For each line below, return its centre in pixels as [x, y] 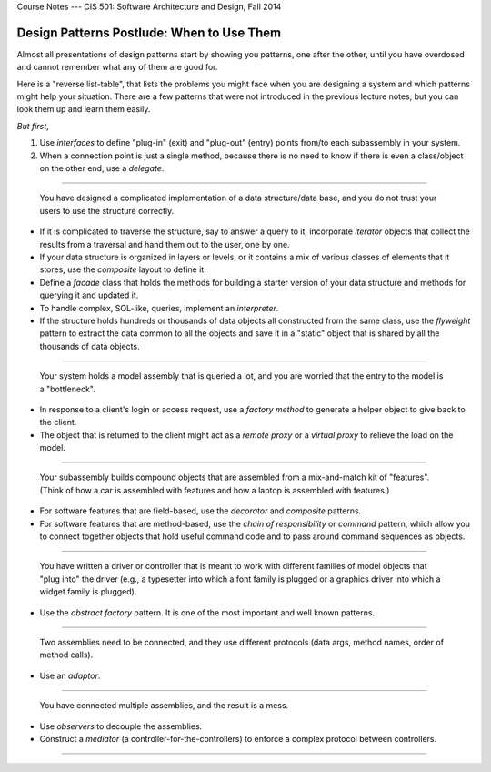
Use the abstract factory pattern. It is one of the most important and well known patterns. [207, 612]
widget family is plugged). [88, 592]
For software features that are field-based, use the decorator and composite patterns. [200, 511]
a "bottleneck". [67, 389]
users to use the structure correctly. [107, 210]
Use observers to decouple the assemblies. [121, 726]
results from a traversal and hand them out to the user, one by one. [165, 244]
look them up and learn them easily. [84, 109]
